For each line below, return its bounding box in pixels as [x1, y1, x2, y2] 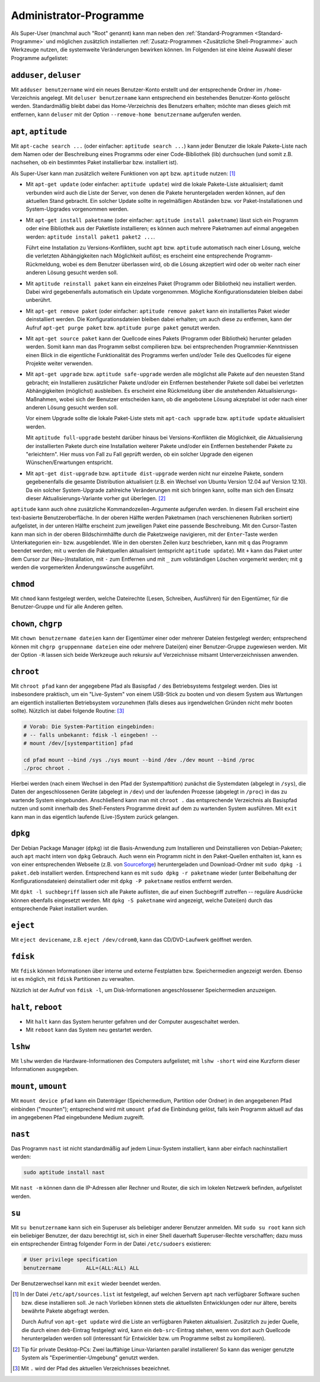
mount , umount [11, 1081, 68, 1091]
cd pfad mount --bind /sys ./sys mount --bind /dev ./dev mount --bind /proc [23, 757, 255, 763]
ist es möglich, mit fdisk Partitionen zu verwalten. [11, 976, 135, 983]
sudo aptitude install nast [23, 1169, 105, 1176]
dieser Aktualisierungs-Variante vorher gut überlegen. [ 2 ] [25, 494, 166, 501]
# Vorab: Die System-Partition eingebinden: [23, 723, 155, 730]
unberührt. [25, 297, 52, 304]
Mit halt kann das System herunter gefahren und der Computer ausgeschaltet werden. [25, 1018, 240, 1025]
